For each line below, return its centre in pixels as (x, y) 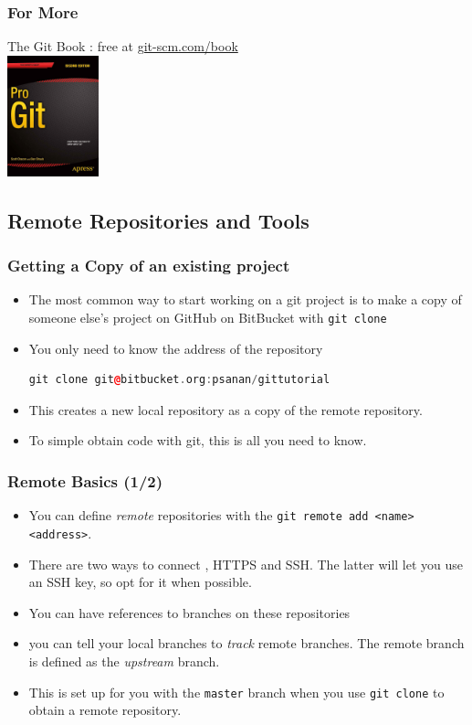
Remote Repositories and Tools (158, 220)
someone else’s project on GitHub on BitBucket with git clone (208, 317)
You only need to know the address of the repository (176, 348)
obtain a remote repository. (105, 710)
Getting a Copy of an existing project (149, 266)
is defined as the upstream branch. (124, 661)
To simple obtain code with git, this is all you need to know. (198, 440)
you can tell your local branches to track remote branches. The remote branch (246, 643)
